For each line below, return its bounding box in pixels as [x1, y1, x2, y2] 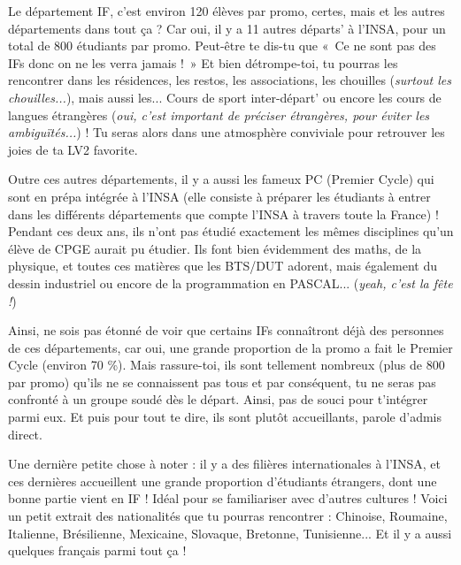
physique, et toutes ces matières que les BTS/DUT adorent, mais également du [8, 256, 438, 275]
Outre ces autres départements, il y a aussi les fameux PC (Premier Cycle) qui [8, 170, 434, 188]
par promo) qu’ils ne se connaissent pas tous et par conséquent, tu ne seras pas [8, 372, 436, 391]
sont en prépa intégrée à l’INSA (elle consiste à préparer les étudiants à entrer [8, 187, 431, 205]
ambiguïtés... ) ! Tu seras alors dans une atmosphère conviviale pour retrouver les [8, 123, 445, 141]
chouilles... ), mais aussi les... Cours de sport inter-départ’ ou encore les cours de [8, 88, 442, 106]
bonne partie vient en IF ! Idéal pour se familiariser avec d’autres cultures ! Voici [8, 489, 448, 508]
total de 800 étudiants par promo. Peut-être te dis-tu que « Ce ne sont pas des [8, 36, 436, 55]
